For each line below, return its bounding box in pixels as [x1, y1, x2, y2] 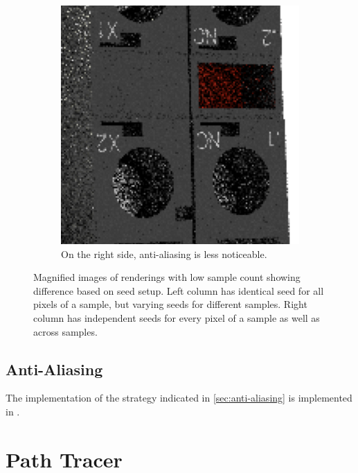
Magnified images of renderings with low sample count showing [33, 270, 301, 284]
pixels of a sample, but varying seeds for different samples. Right [33, 297, 307, 311]
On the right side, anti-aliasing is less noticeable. [61, 246, 267, 261]
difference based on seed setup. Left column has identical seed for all [33, 283, 324, 298]
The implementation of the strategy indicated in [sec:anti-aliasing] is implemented [6, 390, 352, 405]
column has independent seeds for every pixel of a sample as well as [33, 310, 320, 325]
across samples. [33, 324, 98, 338]
